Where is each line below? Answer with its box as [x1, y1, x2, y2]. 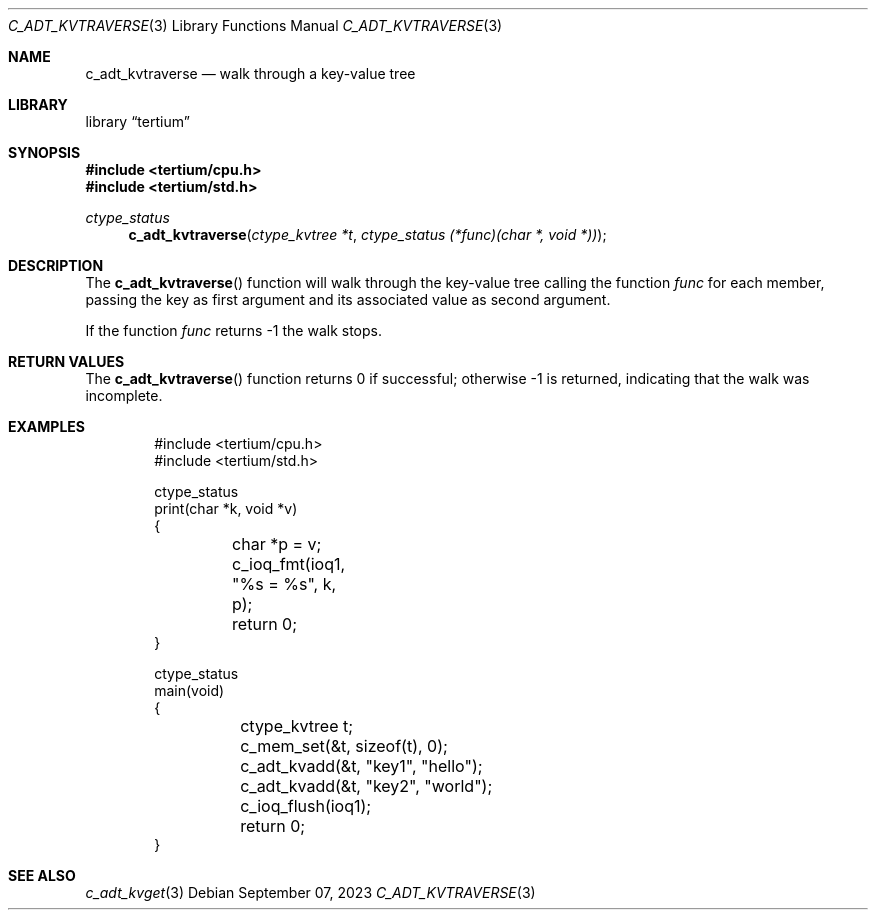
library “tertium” [85, 113, 190, 130]
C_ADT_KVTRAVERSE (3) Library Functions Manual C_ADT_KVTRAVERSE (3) [8, 17, 503, 34]
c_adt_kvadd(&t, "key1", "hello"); [240, 756, 483, 776]
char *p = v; [232, 534, 322, 554]
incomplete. [85, 387, 163, 404]
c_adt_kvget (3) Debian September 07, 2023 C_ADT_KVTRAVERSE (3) [85, 884, 536, 901]
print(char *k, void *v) [154, 500, 298, 517]
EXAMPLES [8, 418, 85, 435]
